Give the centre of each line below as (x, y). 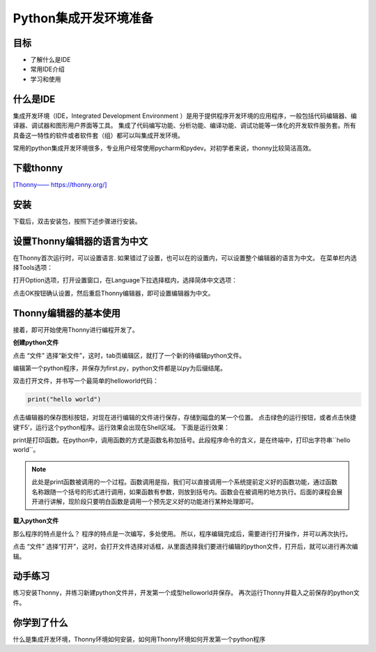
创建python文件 (36, 342)
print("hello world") (64, 400)
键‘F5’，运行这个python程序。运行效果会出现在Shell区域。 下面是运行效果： (121, 427)
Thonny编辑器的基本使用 (67, 313)
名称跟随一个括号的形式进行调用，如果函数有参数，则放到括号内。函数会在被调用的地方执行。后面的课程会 (184, 492)
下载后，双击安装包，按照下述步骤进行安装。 (77, 221)
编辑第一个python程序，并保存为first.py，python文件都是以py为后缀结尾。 (119, 368)
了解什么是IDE (50, 60)
